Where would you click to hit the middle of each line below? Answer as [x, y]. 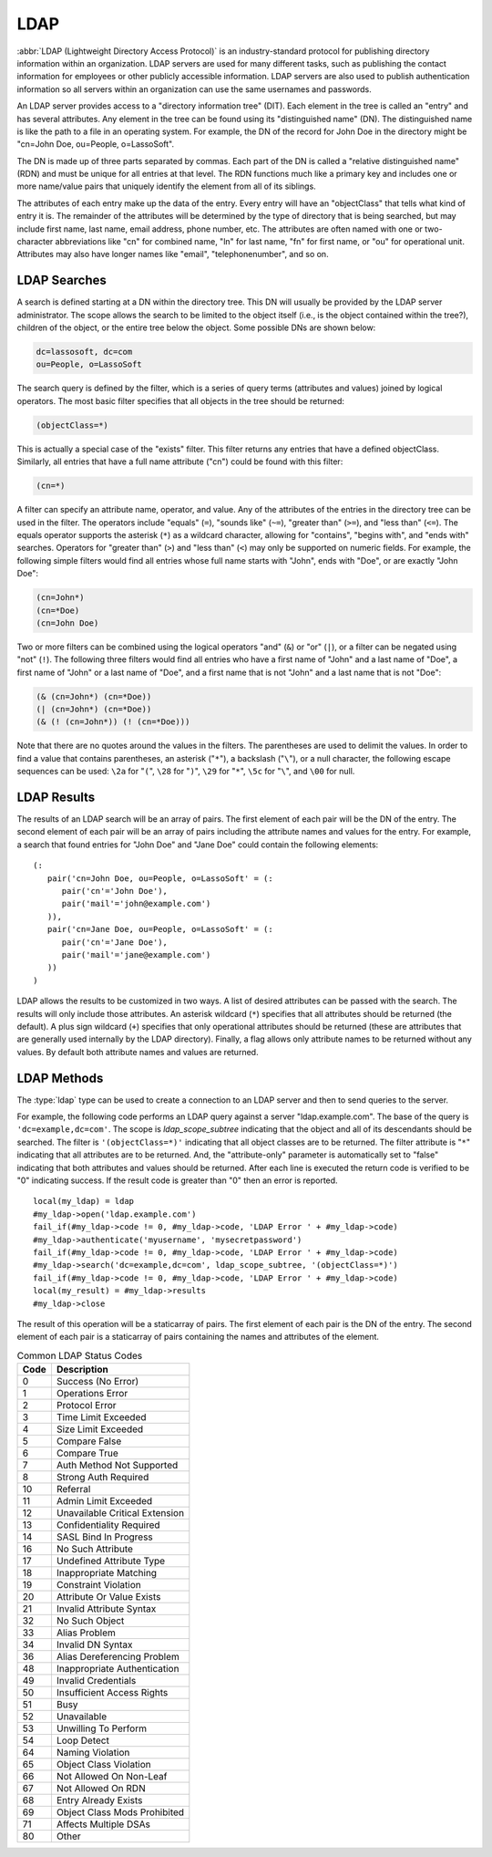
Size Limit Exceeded [100, 1429]
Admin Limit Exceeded [104, 1501]
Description [82, 1370]
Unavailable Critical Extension [120, 1513]
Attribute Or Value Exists [108, 1597]
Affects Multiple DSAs [103, 1824]
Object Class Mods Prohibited [120, 1812]
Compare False [89, 1441]
